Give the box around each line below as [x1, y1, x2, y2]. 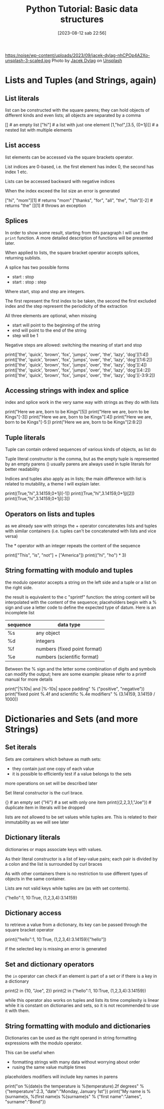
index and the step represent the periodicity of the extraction [5, 303, 128, 309]
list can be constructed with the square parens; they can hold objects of [5, 107, 150, 113]
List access [5, 141, 41, 150]
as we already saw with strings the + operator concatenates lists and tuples [5, 523, 157, 529]
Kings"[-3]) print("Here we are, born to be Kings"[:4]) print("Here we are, [5, 414, 153, 420]
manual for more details [5, 676, 53, 682]
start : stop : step [12, 279, 46, 285]
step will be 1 [12, 332, 39, 338]
